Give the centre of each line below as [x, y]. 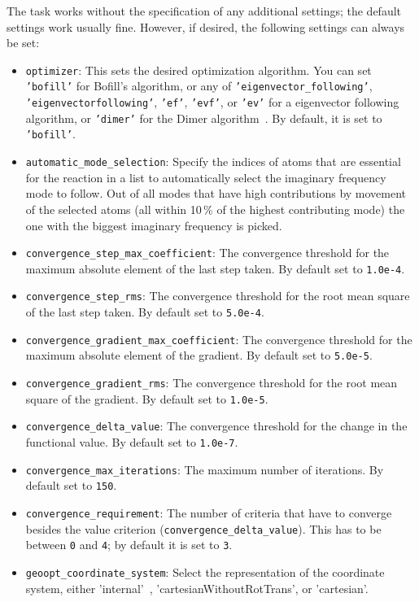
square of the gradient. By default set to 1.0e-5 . [147, 398]
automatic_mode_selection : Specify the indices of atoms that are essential [213, 161]
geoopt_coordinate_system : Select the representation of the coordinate [205, 571]
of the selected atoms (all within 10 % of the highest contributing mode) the [215, 209]
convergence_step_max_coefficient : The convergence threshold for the [207, 253]
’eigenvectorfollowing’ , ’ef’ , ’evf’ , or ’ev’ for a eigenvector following [212, 102]
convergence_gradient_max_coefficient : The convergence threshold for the [219, 339]
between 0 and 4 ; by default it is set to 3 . [129, 545]
